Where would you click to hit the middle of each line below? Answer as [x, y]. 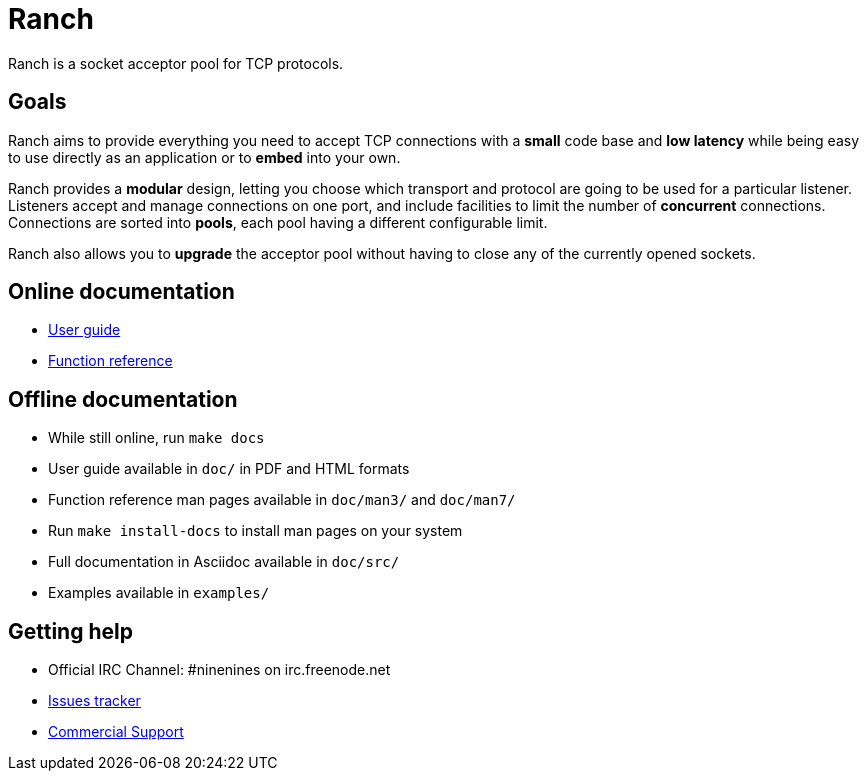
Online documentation [121, 292]
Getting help [70, 631]
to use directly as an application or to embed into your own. [204, 157]
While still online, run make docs [156, 438]
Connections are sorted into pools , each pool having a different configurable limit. [278, 222]
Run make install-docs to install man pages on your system [255, 531]
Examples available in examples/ [159, 593]
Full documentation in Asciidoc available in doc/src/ [224, 562]
